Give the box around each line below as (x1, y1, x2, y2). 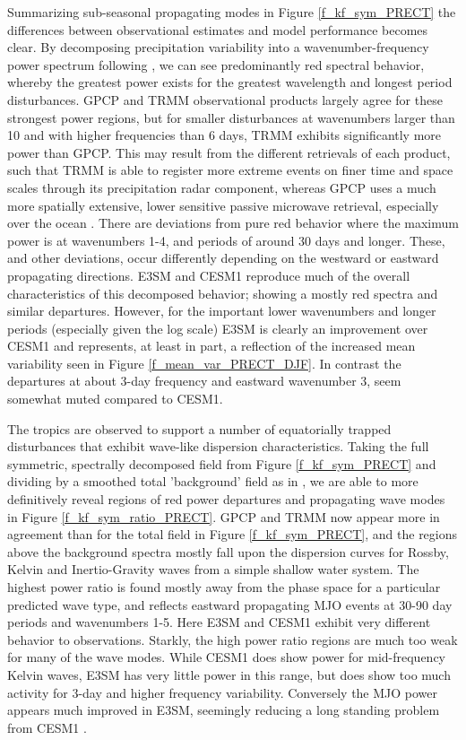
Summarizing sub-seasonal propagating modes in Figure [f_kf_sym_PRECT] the (7, 3, 456, 21)
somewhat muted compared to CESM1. (7, 389, 223, 408)
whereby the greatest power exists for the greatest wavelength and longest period (7, 73, 453, 91)
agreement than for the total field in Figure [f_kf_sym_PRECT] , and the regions (7, 525, 458, 544)
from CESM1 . (7, 718, 87, 736)
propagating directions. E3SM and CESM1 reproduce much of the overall (7, 266, 410, 284)
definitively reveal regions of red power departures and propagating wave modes (7, 490, 445, 509)
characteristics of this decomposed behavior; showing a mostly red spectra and (7, 283, 438, 302)
